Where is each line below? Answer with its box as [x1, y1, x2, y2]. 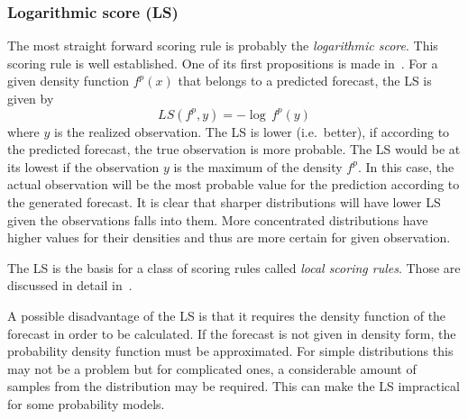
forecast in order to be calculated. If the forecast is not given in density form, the [7, 323, 456, 342]
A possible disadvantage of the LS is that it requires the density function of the [7, 305, 446, 324]
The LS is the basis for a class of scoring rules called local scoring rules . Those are [7, 258, 461, 277]
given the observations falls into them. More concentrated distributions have [7, 210, 428, 229]
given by [7, 89, 54, 107]
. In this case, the [357, 157, 454, 176]
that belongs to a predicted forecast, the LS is [178, 71, 432, 90]
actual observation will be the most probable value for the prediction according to [7, 175, 460, 194]
